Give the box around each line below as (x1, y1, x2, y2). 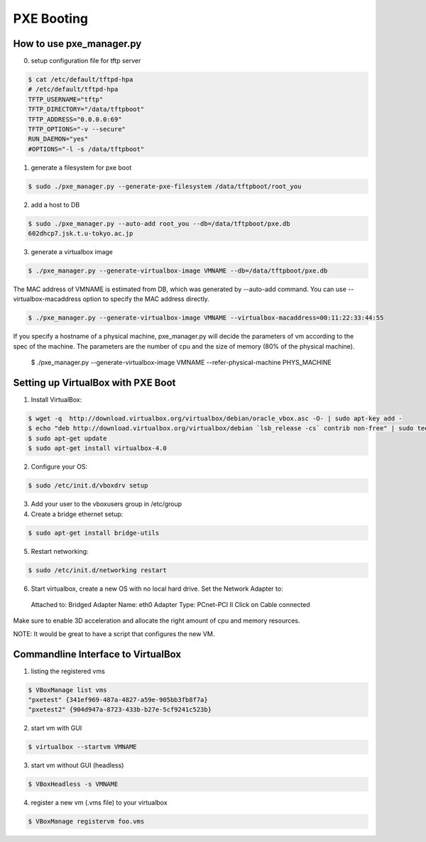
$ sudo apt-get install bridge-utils (28, 529, 160, 537)
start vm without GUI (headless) (31, 761, 124, 770)
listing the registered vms (31, 667, 106, 675)
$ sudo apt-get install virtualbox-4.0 (28, 444, 167, 452)
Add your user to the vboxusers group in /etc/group (31, 500, 182, 508)
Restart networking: (31, 547, 89, 555)
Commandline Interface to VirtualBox (13, 648, 181, 660)
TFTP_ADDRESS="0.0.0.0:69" (28, 115, 122, 124)
